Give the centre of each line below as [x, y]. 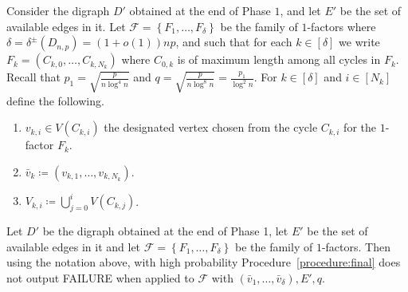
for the [360, 127]
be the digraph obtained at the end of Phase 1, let [165, 231]
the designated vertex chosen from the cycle [211, 127]
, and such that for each [234, 42]
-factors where [341, 26]
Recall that [33, 77]
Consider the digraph [58, 10]
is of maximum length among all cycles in [279, 59]
